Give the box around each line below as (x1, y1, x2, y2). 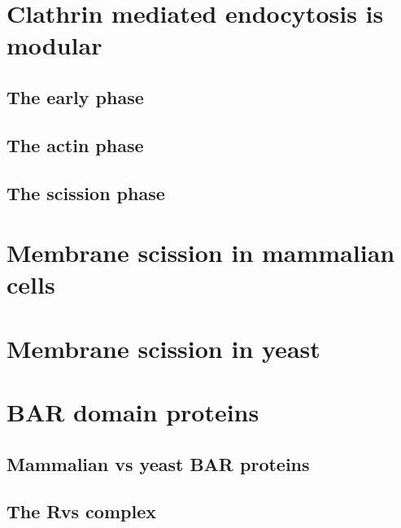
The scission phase (7, 180, 165, 205)
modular (7, 28, 102, 62)
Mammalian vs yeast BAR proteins (7, 451, 310, 476)
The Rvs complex (7, 499, 156, 524)
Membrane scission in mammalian (7, 236, 395, 269)
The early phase (7, 84, 144, 109)
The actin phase (7, 132, 144, 157)
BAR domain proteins (7, 395, 259, 429)
